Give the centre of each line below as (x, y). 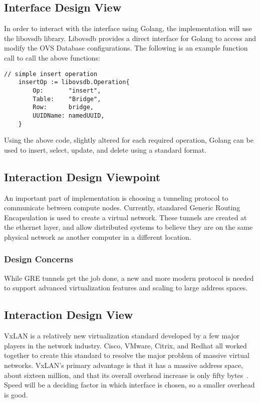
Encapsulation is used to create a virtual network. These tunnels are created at (125, 217)
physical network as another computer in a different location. (98, 237)
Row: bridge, (63, 107)
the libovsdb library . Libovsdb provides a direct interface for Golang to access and (130, 38)
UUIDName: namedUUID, (69, 115)
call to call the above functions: (52, 57)
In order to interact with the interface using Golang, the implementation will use (128, 28)
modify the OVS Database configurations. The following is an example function (126, 48)
